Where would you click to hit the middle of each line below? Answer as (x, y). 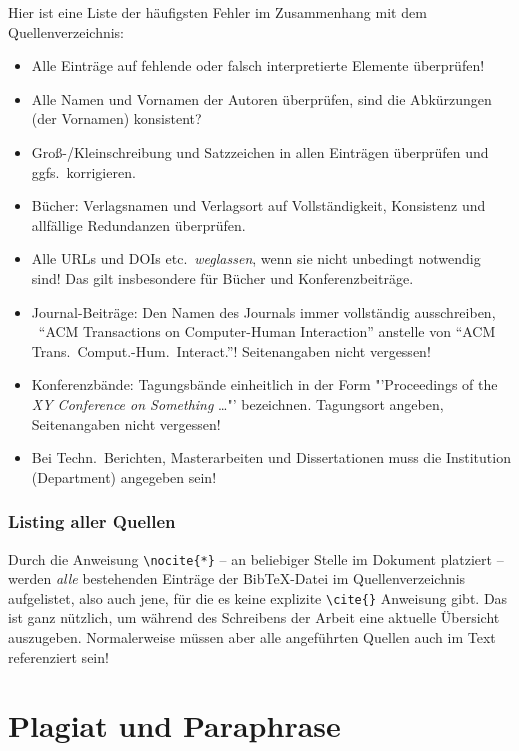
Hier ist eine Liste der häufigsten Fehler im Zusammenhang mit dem (217, 12)
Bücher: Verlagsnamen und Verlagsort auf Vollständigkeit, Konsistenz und (258, 205)
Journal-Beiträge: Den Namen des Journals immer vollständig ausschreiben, (263, 311)
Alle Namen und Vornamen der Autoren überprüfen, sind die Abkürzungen (261, 98)
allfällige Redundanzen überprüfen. (138, 224)
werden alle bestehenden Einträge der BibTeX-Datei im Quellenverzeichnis (237, 578)
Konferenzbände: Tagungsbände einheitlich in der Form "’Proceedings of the (264, 384)
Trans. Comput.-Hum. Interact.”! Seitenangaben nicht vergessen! (231, 350)
